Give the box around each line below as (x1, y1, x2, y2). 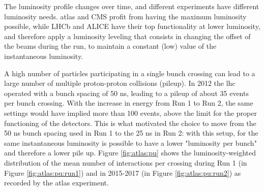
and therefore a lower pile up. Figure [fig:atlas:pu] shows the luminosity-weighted (4, 147, 256, 158)
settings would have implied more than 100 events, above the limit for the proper (4, 107, 257, 118)
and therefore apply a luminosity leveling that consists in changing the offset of (4, 30, 251, 41)
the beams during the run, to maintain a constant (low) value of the (4, 41, 217, 51)
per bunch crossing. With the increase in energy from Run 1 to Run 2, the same (4, 98, 253, 108)
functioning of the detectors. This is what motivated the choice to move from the (4, 117, 256, 128)
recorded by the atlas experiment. (4, 177, 109, 188)
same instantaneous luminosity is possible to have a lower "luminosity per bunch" (4, 137, 257, 148)
